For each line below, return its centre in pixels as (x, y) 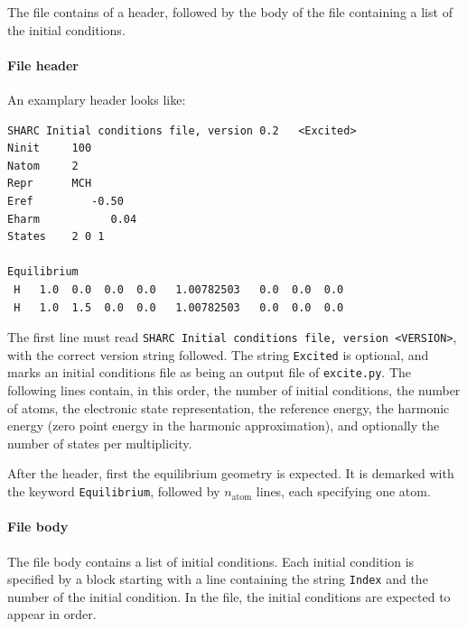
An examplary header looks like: (97, 99)
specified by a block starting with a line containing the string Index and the (218, 579)
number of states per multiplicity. (100, 443)
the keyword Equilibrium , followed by (114, 491)
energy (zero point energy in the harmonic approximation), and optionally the (224, 425)
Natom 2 (43, 166)
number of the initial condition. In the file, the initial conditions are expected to (229, 596)
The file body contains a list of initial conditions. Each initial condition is (211, 561)
